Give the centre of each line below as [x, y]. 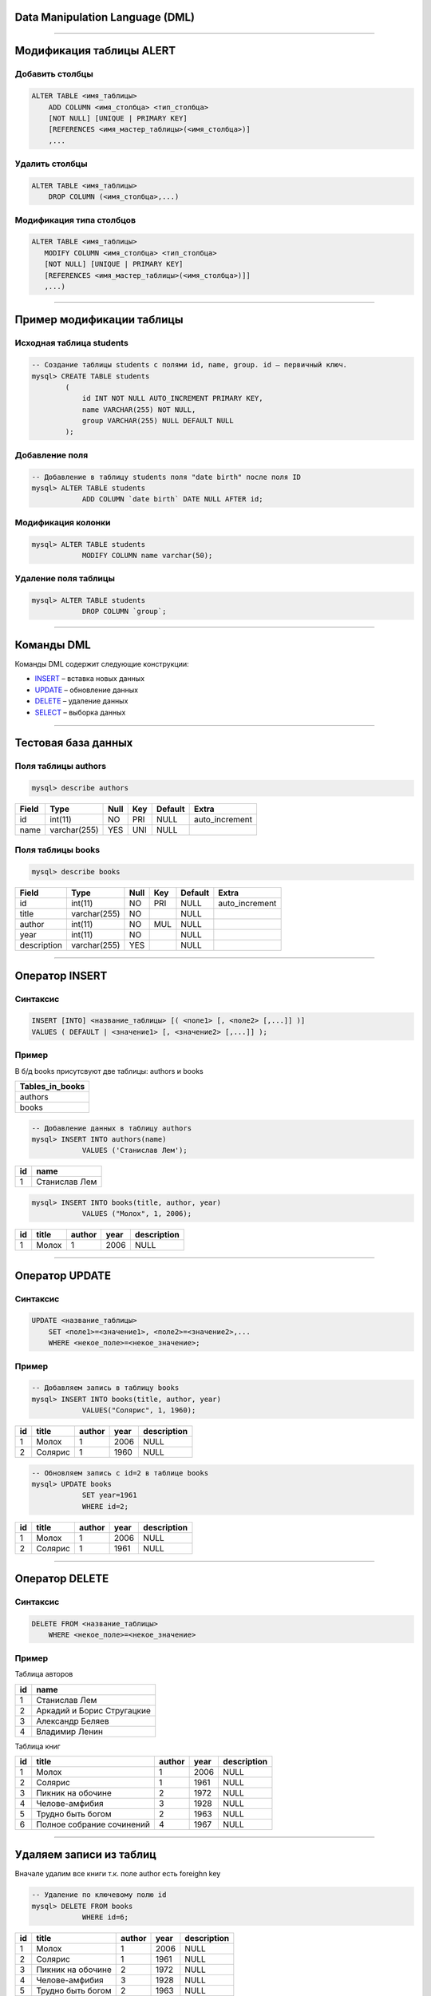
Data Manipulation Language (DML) [105, 17]
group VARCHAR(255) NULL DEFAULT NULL [158, 421]
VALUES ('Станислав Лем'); [134, 1150]
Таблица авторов [44, 1674]
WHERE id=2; [105, 1506]
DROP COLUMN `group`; [124, 612]
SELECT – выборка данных [80, 712]
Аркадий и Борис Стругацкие [93, 1710]
